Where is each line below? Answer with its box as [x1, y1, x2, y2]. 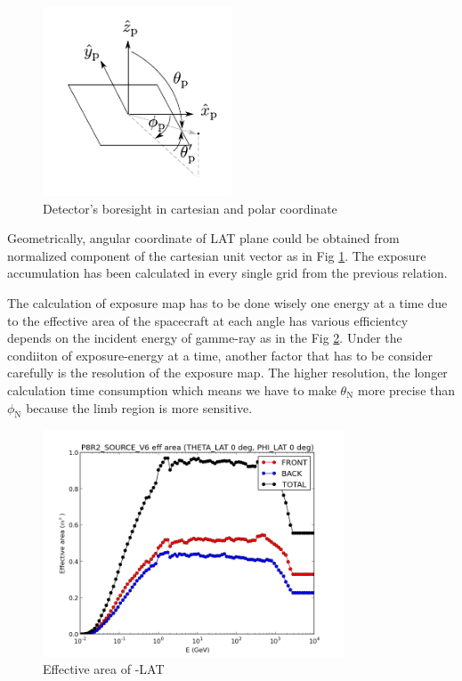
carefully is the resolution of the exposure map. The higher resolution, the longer [7, 363, 448, 382]
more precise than [357, 380, 456, 399]
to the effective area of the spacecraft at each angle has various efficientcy [7, 311, 409, 329]
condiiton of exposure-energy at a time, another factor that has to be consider [7, 345, 433, 364]
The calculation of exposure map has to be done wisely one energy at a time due [7, 293, 448, 312]
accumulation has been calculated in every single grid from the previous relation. [7, 263, 448, 282]
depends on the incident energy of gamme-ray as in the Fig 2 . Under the [7, 328, 402, 347]
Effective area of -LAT [43, 660, 165, 678]
